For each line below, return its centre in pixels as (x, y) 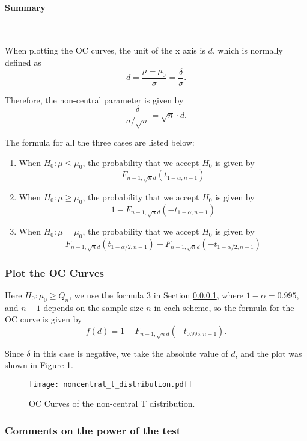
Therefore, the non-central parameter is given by (94, 100)
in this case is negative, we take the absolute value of (131, 353)
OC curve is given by (44, 319)
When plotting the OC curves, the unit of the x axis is (105, 50)
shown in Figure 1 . (39, 365)
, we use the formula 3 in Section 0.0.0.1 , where (157, 295)
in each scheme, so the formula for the (224, 307)
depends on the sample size (93, 307)
